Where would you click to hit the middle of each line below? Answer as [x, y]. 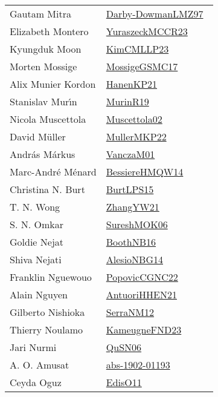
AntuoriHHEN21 [141, 294]
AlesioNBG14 [134, 259]
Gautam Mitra [40, 14]
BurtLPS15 [130, 189]
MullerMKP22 [136, 136]
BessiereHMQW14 [145, 172]
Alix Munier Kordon [53, 84]
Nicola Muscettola [48, 119]
